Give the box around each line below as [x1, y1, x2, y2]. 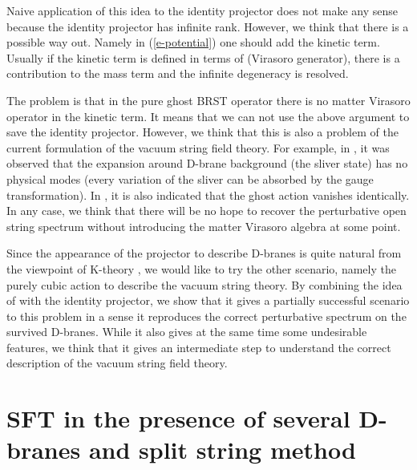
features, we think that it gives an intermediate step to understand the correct [6, 338, 391, 355]
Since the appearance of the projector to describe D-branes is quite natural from [6, 245, 402, 261]
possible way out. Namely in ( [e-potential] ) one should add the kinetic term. [6, 34, 380, 51]
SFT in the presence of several [6, 402, 350, 435]
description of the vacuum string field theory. [6, 355, 228, 371]
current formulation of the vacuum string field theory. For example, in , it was [6, 139, 390, 156]
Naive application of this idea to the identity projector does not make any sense [6, 2, 399, 18]
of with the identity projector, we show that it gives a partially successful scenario [6, 292, 410, 309]
